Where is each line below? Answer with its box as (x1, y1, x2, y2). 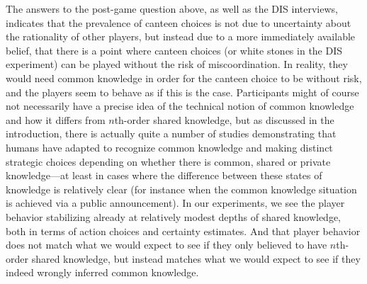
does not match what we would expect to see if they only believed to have (6, 237, 327, 252)
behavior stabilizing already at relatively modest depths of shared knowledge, (6, 209, 341, 224)
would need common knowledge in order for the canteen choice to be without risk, (6, 70, 362, 85)
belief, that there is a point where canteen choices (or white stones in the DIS (6, 42, 343, 57)
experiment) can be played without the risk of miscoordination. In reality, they (6, 57, 348, 72)
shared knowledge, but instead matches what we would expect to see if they (31, 251, 361, 266)
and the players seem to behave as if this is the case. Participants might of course (6, 84, 359, 99)
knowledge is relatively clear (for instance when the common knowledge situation (6, 181, 357, 196)
